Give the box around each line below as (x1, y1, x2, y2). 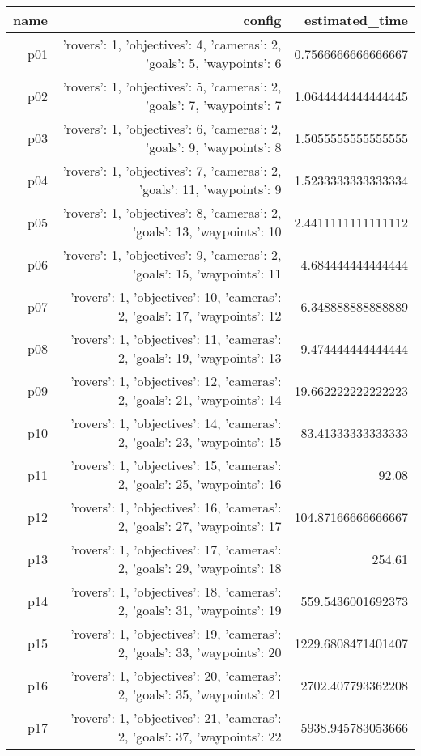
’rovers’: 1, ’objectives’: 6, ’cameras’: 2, (62, 119, 282, 138)
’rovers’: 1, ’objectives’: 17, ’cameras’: (70, 540, 282, 559)
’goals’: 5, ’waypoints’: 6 (145, 53, 282, 72)
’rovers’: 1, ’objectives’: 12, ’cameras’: (70, 372, 282, 390)
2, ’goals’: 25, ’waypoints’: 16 (118, 474, 282, 493)
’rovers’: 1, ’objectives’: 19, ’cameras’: (70, 624, 282, 643)
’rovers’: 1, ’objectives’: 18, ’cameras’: (70, 582, 282, 601)
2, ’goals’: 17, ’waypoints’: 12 (118, 306, 282, 325)
